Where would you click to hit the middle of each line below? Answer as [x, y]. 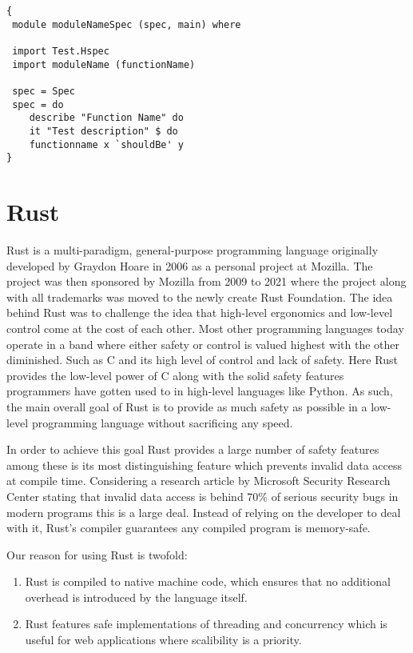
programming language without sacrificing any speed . [162, 422]
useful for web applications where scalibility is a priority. [163, 640]
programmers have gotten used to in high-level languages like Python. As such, [200, 391]
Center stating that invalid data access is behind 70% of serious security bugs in [203, 496]
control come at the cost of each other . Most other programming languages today [205, 328]
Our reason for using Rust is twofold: [97, 554]
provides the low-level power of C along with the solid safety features [175, 375]
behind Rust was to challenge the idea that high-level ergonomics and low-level [200, 312]
